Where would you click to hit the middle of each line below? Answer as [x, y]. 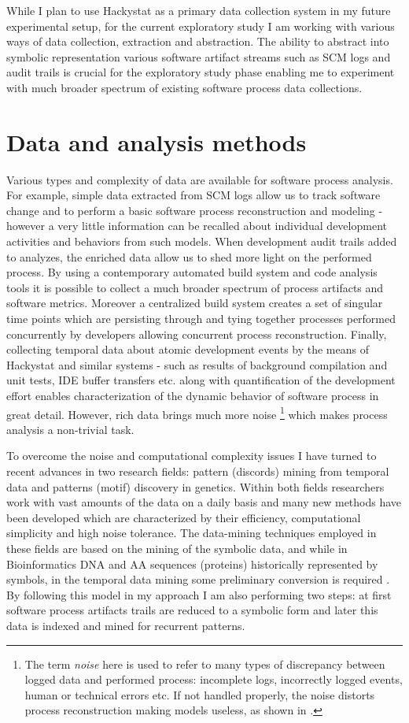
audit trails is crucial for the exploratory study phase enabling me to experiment [201, 72]
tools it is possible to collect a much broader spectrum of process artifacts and [195, 287]
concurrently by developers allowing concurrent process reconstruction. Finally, [197, 334]
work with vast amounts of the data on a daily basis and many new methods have [204, 502]
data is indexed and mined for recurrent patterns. [126, 625]
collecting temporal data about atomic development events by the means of [188, 349]
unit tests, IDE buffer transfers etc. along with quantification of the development [201, 380]
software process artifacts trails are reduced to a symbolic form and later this [192, 610]
